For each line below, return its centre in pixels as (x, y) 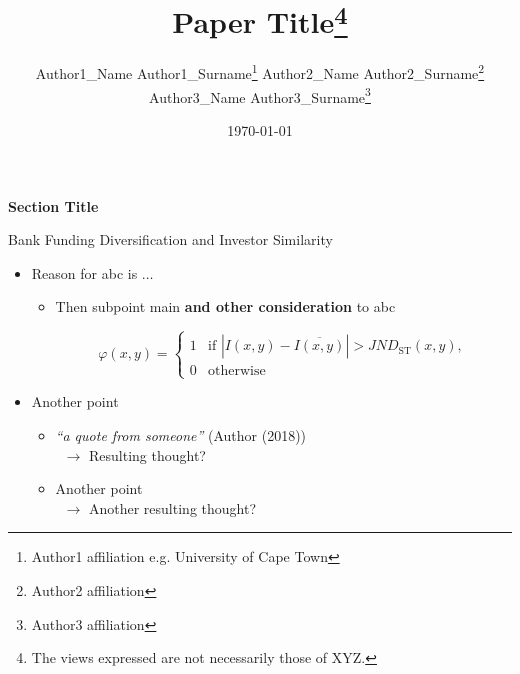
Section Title (53, 205)
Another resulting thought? (172, 507)
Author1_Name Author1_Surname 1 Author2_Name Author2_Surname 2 (260, 72)
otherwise (237, 371)
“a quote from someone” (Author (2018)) (181, 435)
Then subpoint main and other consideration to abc (225, 306)
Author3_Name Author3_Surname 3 (260, 95)
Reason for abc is (84, 272)
